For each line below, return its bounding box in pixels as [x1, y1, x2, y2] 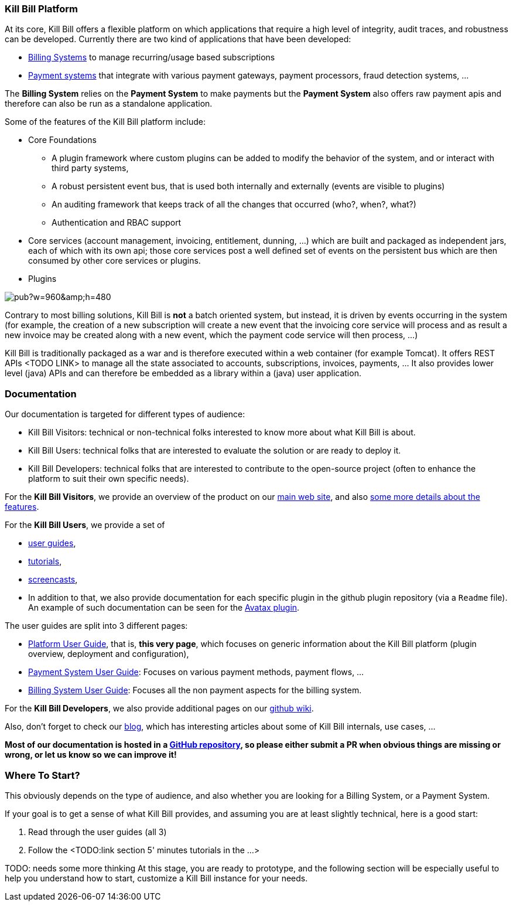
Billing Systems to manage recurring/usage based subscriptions [28, 52, 275, 63]
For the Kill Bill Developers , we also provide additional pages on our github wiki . [5, 703, 314, 714]
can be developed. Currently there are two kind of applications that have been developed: [5, 34, 351, 45]
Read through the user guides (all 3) [28, 826, 167, 837]
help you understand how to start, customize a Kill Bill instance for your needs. [5, 873, 308, 883]
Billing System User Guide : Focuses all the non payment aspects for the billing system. [28, 685, 362, 696]
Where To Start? [5, 769, 80, 781]
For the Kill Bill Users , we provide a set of [5, 520, 165, 530]
